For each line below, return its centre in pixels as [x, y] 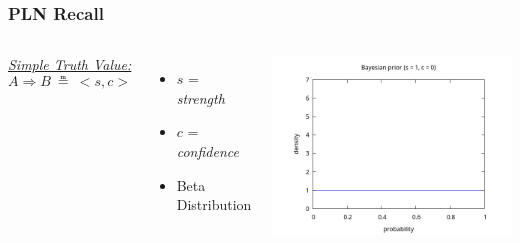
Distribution [214, 204]
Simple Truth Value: [70, 64]
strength [200, 97]
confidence [207, 151]
